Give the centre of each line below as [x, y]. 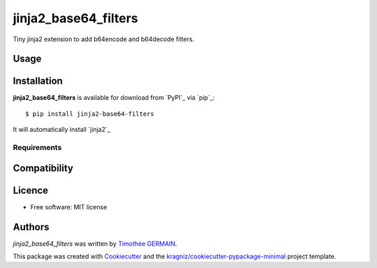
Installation [38, 81]
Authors [31, 227]
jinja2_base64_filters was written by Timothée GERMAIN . [95, 244]
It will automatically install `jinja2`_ [62, 130]
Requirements [37, 148]
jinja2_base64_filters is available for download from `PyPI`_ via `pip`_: [114, 98]
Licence [31, 190]
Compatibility [43, 168]
